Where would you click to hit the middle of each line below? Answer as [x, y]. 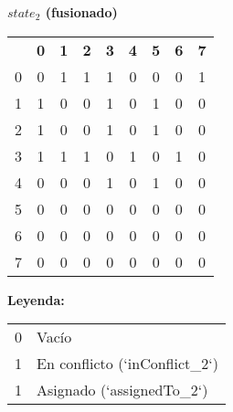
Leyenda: [36, 299]
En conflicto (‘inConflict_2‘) [127, 364]
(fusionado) [81, 12]
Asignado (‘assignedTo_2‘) [122, 390]
